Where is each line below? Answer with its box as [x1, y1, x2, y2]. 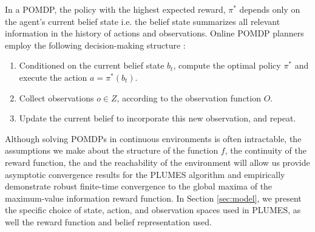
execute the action [19, 70, 87, 83]
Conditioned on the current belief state [19, 59, 164, 72]
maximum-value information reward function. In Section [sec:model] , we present [5, 191, 302, 204]
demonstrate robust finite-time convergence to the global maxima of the [5, 180, 273, 193]
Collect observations [19, 91, 94, 104]
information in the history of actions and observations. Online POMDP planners [5, 27, 304, 39]
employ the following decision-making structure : [5, 38, 186, 51]
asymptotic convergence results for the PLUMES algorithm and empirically [5, 168, 285, 180]
